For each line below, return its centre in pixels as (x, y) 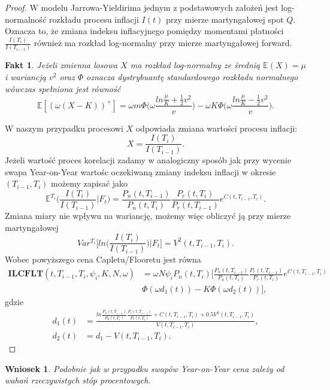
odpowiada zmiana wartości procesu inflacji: (217, 128)
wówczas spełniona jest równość (63, 88)
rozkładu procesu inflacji (94, 19)
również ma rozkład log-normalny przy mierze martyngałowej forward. (163, 43)
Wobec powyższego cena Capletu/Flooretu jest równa (103, 259)
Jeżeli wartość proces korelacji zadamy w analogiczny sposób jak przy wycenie (148, 160)
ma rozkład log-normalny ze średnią (195, 65)
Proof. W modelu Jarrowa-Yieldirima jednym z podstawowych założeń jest (142, 7)
